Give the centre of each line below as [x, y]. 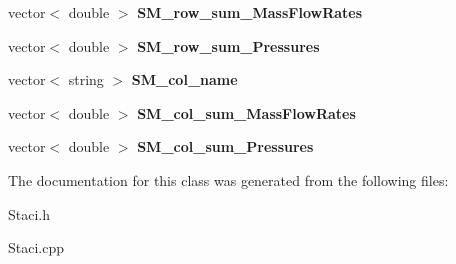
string [86, 79]
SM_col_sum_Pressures [225, 146]
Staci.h [29, 213]
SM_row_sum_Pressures [228, 45]
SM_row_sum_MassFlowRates [250, 12]
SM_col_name [184, 79]
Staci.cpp [36, 247]
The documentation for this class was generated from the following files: [228, 179]
